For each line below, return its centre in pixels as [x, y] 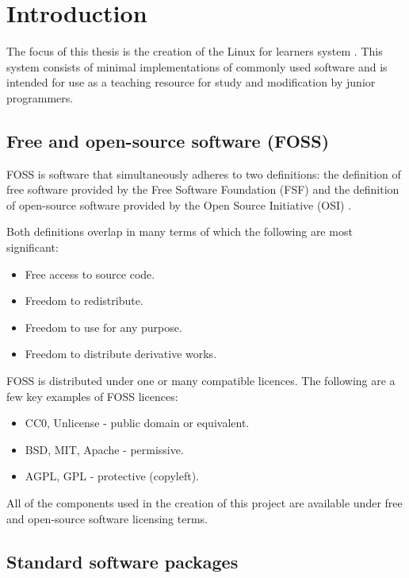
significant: [32, 247]
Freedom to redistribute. [84, 301]
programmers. [40, 97]
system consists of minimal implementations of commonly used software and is [197, 66]
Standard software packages [122, 561]
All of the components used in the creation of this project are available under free [204, 503]
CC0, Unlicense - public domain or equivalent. [137, 423]
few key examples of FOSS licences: [92, 396]
